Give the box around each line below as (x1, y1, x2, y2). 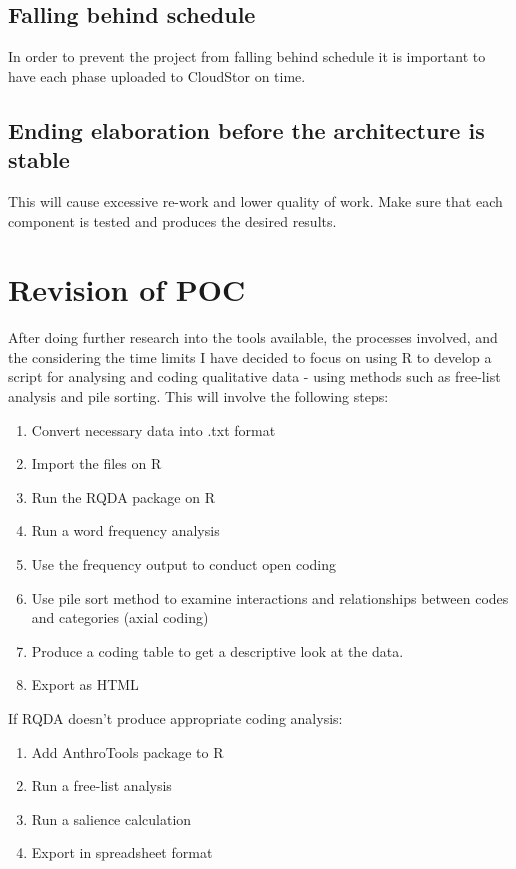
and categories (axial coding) (31, 607, 209, 628)
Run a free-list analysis (31, 775, 172, 796)
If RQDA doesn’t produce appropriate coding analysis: (8, 708, 343, 729)
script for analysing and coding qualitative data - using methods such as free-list (8, 366, 501, 387)
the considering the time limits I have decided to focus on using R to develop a (8, 346, 492, 367)
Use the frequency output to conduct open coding (31, 554, 337, 575)
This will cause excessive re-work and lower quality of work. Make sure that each (8, 190, 503, 211)
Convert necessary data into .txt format (31, 419, 276, 440)
